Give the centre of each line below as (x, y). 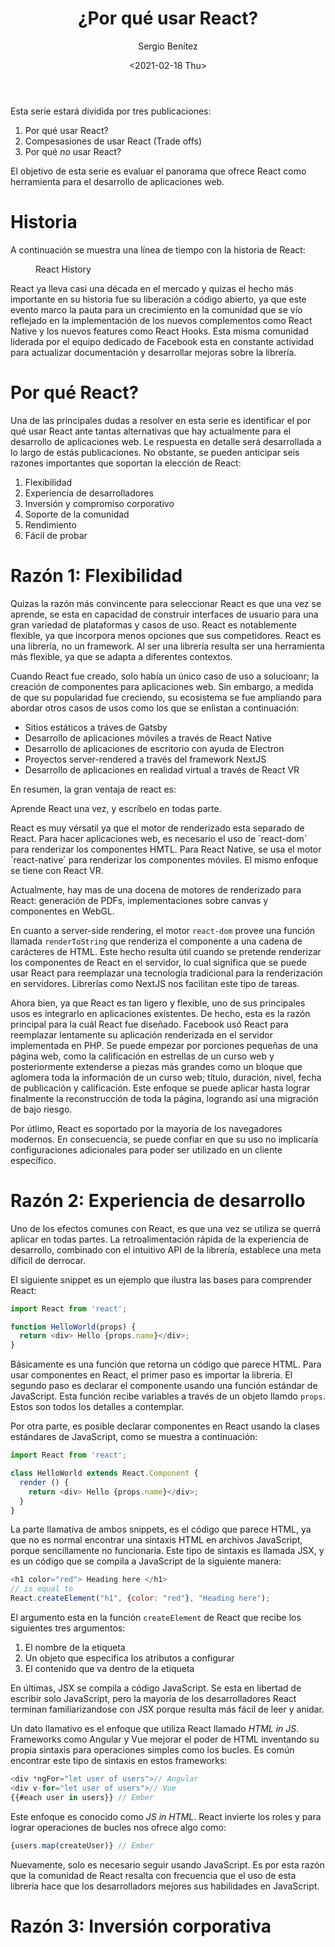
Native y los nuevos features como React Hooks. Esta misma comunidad (159, 331)
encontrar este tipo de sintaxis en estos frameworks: (119, 1761)
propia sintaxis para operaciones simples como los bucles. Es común (152, 1750)
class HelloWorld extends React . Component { (104, 1473)
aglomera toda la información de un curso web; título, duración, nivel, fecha (166, 1077)
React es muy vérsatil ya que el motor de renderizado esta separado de (157, 828)
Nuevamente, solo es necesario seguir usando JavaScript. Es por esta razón (167, 1864)
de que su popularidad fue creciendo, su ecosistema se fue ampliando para (166, 697)
